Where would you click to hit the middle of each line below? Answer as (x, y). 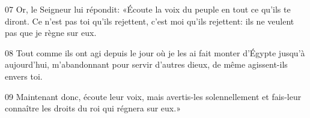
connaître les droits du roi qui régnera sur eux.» (93, 108)
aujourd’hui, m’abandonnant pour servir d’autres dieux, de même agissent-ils (146, 64)
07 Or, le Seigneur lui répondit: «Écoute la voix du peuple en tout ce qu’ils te (148, 9)
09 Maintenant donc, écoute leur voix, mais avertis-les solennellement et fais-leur (153, 96)
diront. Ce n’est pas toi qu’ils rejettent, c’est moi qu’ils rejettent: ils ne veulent (150, 21)
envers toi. (24, 76)
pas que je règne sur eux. (51, 33)
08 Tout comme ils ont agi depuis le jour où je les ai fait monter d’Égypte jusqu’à (155, 52)
